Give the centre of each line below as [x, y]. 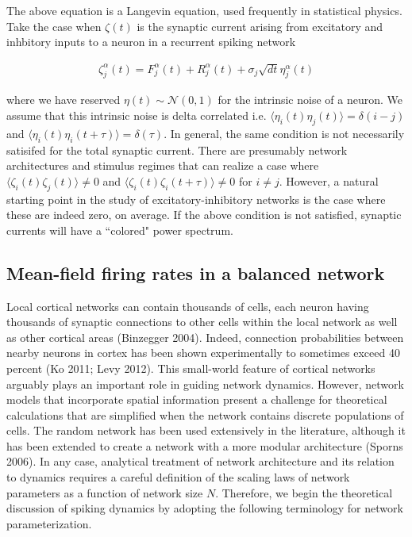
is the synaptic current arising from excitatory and [260, 26]
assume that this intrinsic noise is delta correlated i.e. [137, 115]
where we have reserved [64, 100]
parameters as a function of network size [105, 492]
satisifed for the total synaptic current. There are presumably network [177, 150]
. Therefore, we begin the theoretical [304, 492]
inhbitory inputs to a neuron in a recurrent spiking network [151, 42]
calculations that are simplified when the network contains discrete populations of [205, 414]
